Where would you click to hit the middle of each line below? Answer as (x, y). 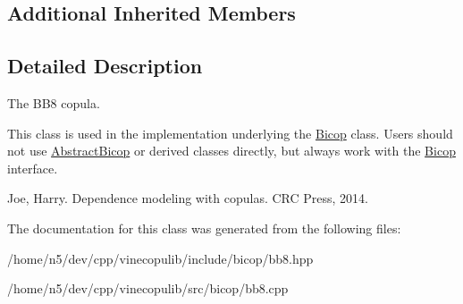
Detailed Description (105, 66)
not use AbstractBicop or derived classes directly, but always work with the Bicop (231, 151)
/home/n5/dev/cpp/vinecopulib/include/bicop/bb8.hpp (160, 258)
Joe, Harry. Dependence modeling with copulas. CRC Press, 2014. (188, 198)
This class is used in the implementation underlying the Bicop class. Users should (230, 133)
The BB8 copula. (54, 102)
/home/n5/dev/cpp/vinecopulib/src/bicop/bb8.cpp (148, 288)
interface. (33, 168)
